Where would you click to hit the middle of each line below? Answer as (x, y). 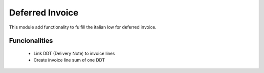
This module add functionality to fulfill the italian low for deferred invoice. (83, 27)
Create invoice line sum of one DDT (69, 60)
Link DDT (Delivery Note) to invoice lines (74, 53)
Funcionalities (31, 41)
